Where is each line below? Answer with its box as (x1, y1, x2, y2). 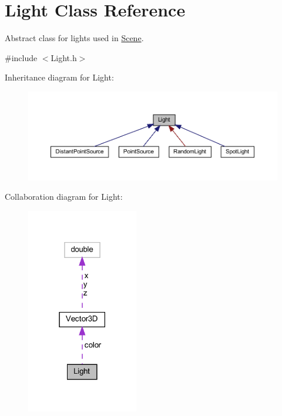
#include (5, 51, 38, 63)
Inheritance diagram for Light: (5, 71, 114, 83)
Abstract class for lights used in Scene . (5, 32, 144, 44)
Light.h (51, 51, 77, 63)
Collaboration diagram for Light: (5, 190, 123, 203)
